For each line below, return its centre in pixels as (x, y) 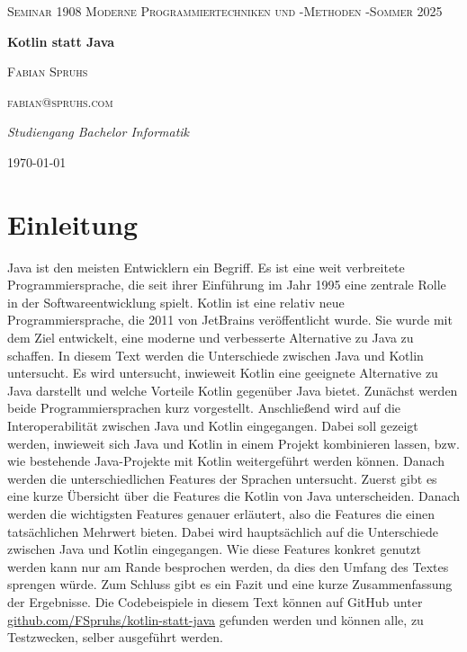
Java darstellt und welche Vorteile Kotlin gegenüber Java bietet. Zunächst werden (233, 390)
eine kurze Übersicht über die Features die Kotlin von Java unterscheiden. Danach (234, 496)
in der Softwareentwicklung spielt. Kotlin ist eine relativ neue (176, 302)
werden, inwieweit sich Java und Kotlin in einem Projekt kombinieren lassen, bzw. (233, 443)
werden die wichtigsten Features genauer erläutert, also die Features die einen (221, 514)
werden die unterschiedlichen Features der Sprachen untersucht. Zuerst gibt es (222, 478)
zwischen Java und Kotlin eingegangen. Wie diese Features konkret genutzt (214, 549)
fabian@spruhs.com (60, 101)
